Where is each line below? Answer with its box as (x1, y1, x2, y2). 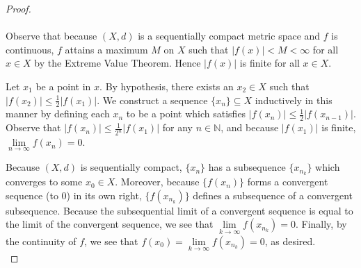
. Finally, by (295, 217, 347, 231)
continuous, (6, 42, 54, 56)
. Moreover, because (115, 174, 200, 189)
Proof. (6, 1, 31, 15)
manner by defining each (6, 106, 110, 121)
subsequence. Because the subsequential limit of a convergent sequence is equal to (6, 203, 353, 217)
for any (162, 120, 193, 135)
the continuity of (6, 233, 77, 248)
